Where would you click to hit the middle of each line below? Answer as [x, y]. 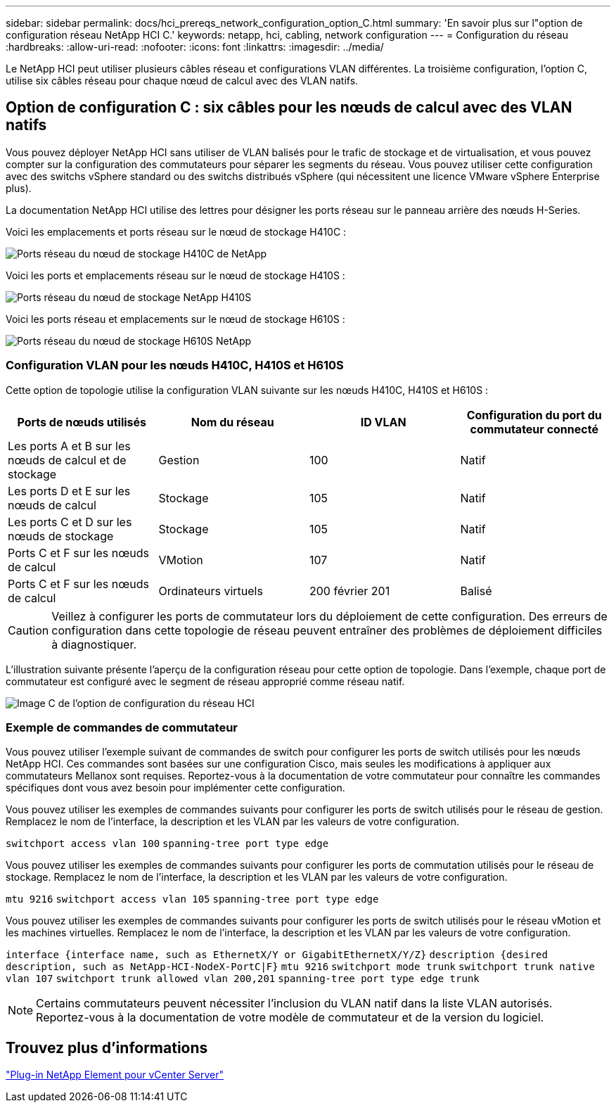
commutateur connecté [534, 429]
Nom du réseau [232, 422]
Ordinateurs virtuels [211, 591]
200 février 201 [350, 591]
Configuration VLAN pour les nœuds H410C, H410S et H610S [175, 365]
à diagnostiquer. [94, 644]
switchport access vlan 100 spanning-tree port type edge [167, 844]
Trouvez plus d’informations [107, 1047]
